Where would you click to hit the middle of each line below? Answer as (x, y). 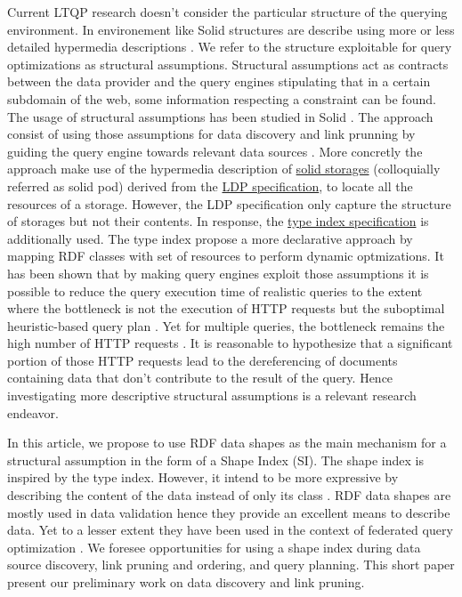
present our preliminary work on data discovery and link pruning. (186, 582)
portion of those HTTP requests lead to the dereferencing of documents (203, 360)
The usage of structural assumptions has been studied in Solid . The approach (220, 116)
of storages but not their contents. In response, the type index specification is (218, 221)
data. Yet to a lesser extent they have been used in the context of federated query (230, 530)
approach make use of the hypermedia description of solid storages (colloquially (224, 169)
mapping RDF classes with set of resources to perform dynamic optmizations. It (226, 256)
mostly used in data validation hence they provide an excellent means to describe (229, 512)
